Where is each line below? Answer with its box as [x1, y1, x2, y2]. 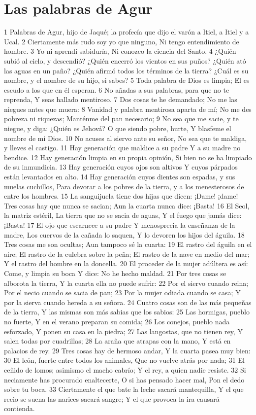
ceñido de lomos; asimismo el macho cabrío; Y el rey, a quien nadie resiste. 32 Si [4, 364, 246, 375]
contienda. [4, 403, 35, 414]
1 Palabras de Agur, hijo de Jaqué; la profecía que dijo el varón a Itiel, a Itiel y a [4, 27, 249, 37]
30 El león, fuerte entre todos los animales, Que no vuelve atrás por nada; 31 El [4, 355, 245, 365]
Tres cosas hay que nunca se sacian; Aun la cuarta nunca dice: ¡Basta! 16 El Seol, [4, 200, 250, 210]
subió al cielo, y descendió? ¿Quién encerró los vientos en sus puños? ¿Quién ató [4, 55, 246, 66]
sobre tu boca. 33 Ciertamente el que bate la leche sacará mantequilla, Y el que [4, 384, 244, 394]
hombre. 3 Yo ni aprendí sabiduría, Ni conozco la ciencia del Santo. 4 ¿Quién [4, 46, 236, 56]
